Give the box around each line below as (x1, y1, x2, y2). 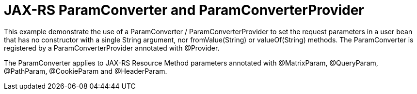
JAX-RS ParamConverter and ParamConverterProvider (4, 2, 364, 18)
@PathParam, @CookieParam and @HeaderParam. (4, 67, 167, 75)
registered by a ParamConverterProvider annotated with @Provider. (4, 43, 220, 52)
